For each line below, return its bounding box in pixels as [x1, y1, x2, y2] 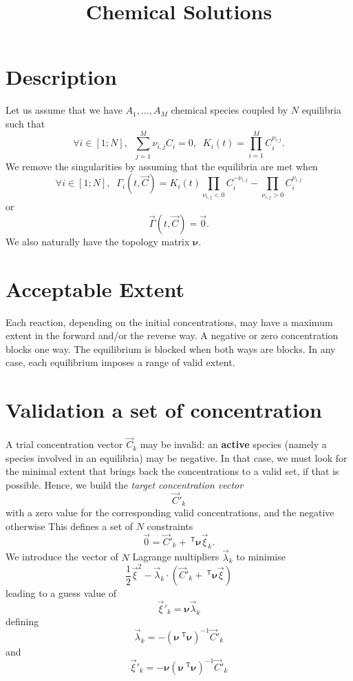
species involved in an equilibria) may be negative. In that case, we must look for [6, 450, 347, 465]
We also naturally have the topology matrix [6, 234, 190, 248]
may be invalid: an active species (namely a [140, 437, 327, 451]
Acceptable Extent [6, 274, 185, 303]
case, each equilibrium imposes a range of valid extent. [6, 355, 235, 369]
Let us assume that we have [6, 103, 122, 117]
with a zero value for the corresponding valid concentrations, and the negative [6, 505, 334, 520]
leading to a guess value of [6, 586, 117, 600]
